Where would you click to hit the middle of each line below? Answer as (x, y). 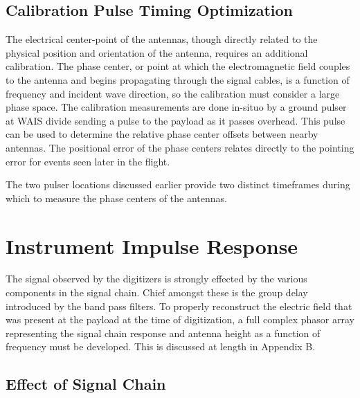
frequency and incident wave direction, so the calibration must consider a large (173, 93)
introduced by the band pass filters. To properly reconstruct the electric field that (179, 306)
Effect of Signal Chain (86, 384)
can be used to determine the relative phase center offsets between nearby (162, 134)
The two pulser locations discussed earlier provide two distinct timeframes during (178, 184)
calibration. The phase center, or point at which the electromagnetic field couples (178, 66)
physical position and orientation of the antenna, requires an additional (157, 52)
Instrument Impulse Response (152, 245)
